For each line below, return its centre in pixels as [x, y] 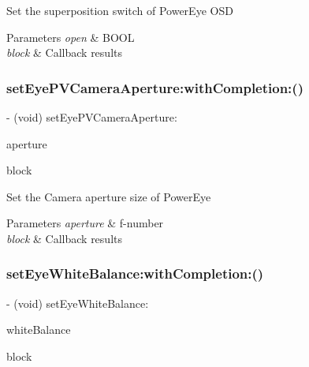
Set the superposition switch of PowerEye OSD [120, 10]
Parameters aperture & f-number [85, 223]
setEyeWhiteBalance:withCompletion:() [135, 273]
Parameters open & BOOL [71, 37]
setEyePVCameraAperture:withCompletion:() [155, 87]
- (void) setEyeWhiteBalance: [78, 303]
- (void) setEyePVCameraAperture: [92, 117]
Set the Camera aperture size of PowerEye [109, 196]
